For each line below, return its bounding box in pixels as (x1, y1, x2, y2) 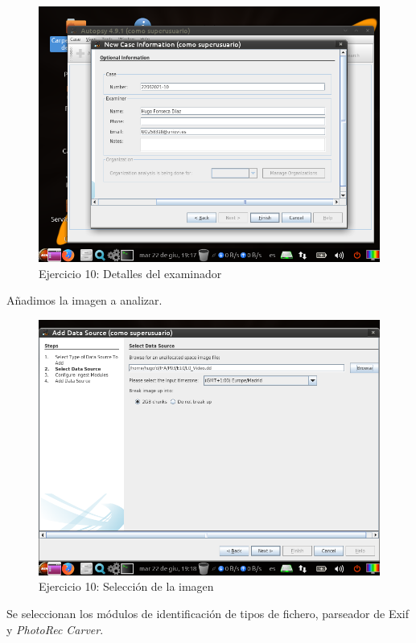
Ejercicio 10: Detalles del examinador (39, 264, 222, 281)
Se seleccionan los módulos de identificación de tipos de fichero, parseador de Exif (6, 604, 410, 621)
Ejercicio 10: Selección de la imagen (39, 578, 214, 595)
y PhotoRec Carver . (6, 620, 104, 637)
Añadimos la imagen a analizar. (6, 292, 163, 309)
